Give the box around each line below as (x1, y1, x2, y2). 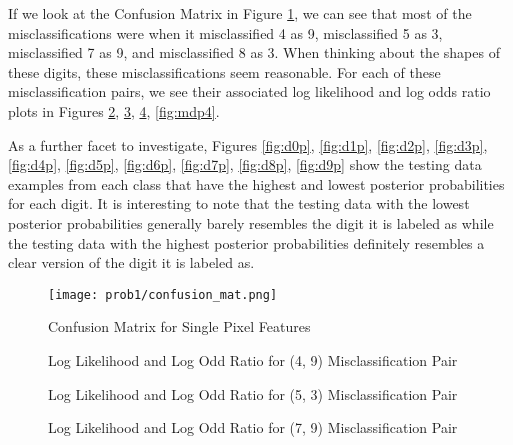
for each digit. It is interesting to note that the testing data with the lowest (8, 193, 470, 214)
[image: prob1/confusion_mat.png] (48, 287, 278, 302)
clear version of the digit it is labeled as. (8, 252, 255, 273)
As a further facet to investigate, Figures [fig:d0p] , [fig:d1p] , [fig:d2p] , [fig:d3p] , (8, 134, 488, 155)
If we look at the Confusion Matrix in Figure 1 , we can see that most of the (8, 3, 472, 23)
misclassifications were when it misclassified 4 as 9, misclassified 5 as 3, (8, 22, 443, 43)
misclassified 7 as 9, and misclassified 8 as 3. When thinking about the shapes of (8, 42, 500, 63)
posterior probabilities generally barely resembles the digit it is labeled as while (8, 212, 494, 233)
